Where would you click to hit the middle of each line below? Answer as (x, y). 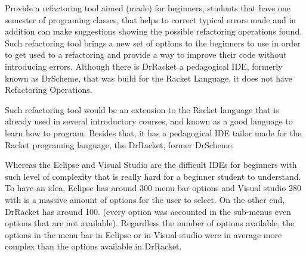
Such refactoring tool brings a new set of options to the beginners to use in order (153, 43)
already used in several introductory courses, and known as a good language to (149, 121)
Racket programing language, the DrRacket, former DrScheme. (120, 144)
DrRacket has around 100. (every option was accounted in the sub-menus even (148, 211)
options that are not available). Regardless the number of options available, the (150, 223)
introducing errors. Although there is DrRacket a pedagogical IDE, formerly (144, 66)
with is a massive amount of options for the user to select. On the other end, (145, 199)
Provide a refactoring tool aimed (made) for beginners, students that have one (148, 8)
